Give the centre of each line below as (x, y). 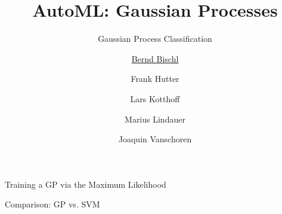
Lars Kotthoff (155, 98)
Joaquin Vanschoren (155, 139)
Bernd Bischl (155, 58)
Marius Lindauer (155, 119)
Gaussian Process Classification (155, 39)
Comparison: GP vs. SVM (52, 204)
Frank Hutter (155, 79)
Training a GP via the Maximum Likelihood (86, 184)
